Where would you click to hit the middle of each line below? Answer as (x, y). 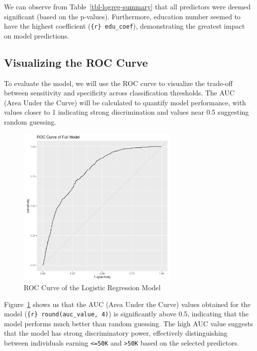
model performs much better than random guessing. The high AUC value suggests (128, 323)
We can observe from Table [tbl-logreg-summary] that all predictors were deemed (128, 6)
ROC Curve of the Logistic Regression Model (92, 287)
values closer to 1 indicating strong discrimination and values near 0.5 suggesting (127, 112)
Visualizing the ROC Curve (76, 62)
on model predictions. (37, 35)
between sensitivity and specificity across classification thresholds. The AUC (119, 93)
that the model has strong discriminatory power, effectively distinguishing (116, 333)
